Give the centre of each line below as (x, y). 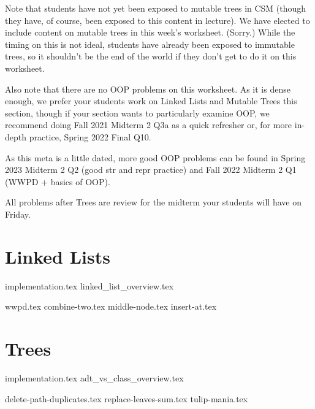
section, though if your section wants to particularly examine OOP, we (137, 113)
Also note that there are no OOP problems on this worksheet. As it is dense (148, 89)
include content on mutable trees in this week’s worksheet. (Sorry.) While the (150, 32)
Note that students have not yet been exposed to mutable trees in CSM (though (156, 8)
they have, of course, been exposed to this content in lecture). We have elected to (157, 20)
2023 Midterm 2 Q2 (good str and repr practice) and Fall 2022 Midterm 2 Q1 (151, 170)
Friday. (18, 214)
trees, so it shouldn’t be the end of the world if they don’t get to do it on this (151, 56)
